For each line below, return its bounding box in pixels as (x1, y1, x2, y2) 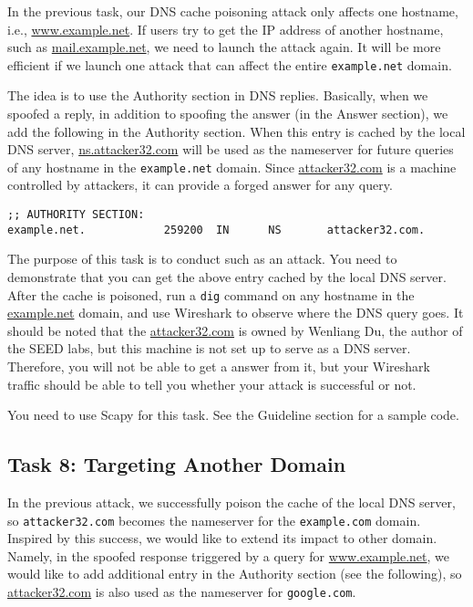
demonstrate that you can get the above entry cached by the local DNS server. (7, 267, 447, 286)
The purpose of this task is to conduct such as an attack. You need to (7, 249, 397, 268)
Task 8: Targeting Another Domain (7, 450, 346, 478)
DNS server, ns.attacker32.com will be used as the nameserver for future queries (7, 140, 454, 159)
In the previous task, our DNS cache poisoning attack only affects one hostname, (7, 2, 458, 20)
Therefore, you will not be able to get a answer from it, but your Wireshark (7, 357, 430, 375)
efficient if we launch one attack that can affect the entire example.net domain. (7, 55, 452, 74)
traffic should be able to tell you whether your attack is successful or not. (7, 374, 416, 393)
